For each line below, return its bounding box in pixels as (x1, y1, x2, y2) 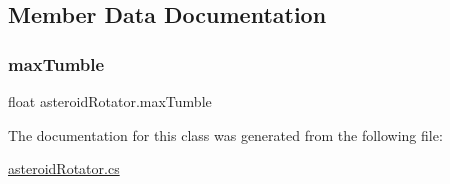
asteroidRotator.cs (8, 158, 120, 179)
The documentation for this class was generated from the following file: (8, 124, 443, 145)
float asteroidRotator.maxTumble (8, 91, 212, 111)
